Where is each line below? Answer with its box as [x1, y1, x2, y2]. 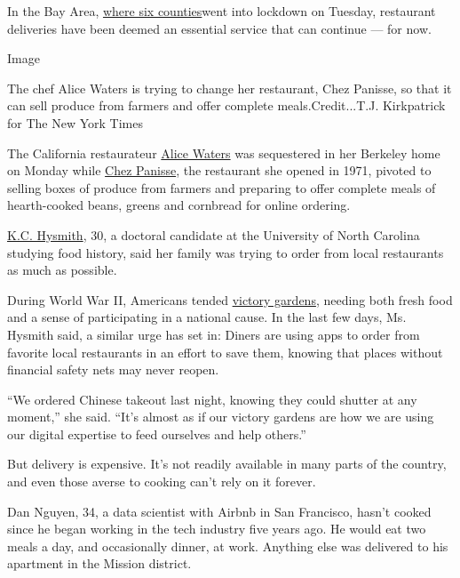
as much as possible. [7, 261, 117, 279]
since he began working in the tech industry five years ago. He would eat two [7, 519, 426, 538]
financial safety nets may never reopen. [7, 360, 219, 379]
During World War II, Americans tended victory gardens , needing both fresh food [7, 290, 453, 309]
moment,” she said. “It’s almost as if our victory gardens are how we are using [7, 407, 434, 426]
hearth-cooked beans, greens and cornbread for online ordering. [7, 196, 351, 214]
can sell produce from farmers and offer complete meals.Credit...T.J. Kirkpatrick [7, 96, 446, 115]
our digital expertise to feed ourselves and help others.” [7, 424, 306, 443]
